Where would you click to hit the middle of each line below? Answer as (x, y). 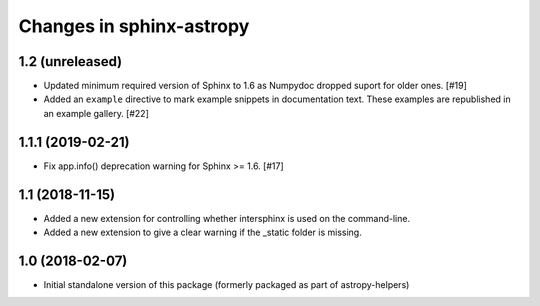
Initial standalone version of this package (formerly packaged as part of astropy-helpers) (226, 284)
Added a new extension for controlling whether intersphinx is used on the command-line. (226, 218)
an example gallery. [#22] (96, 113)
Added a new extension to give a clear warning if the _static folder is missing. (202, 232)
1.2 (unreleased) (70, 61)
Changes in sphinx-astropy (134, 26)
